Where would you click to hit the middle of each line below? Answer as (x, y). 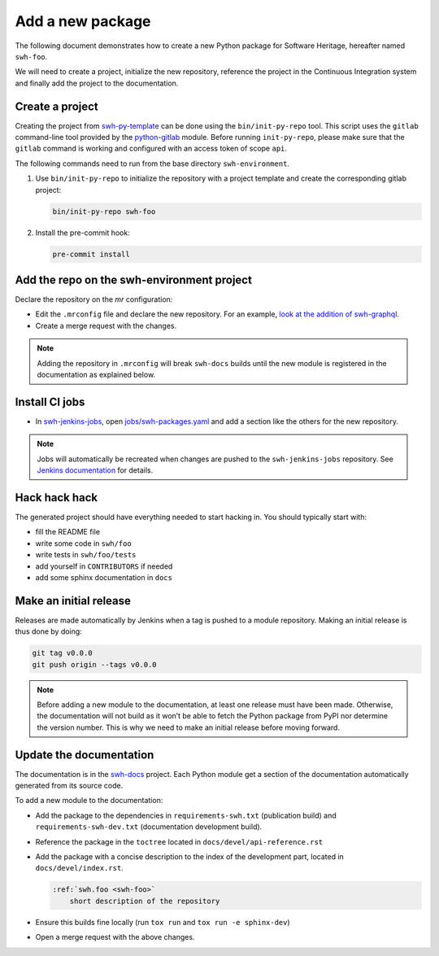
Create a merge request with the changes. (106, 325)
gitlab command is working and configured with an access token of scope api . (151, 148)
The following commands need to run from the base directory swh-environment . (152, 164)
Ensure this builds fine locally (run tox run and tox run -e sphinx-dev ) (163, 922)
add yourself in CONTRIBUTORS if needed (104, 566)
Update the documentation (85, 755)
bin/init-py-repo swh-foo (104, 211)
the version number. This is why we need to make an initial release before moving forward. (189, 727)
